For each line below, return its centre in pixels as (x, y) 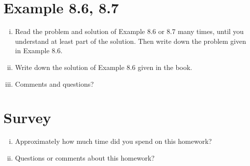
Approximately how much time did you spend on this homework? (113, 141)
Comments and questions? (54, 83)
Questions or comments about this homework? (85, 157)
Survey (27, 117)
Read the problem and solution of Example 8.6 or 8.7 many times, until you (129, 31)
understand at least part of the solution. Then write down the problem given (130, 41)
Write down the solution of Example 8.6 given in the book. (104, 67)
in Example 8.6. (39, 50)
